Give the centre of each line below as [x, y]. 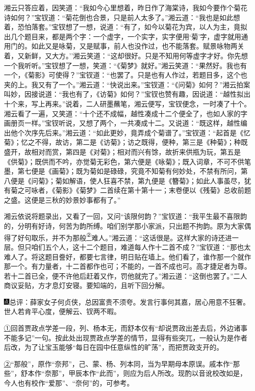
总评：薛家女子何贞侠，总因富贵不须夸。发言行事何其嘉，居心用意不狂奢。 [130, 301]
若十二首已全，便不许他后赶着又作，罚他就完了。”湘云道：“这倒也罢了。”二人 [126, 275]
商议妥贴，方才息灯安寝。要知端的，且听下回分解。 [86, 285]
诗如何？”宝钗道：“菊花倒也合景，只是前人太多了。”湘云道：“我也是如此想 [122, 17]
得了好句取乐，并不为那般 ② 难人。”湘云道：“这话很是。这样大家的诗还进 [118, 236]
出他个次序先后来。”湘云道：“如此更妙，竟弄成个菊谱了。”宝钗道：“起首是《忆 [127, 132]
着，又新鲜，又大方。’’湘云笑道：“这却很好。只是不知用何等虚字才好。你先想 [126, 55]
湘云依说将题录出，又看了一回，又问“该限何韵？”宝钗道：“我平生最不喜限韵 [126, 216]
